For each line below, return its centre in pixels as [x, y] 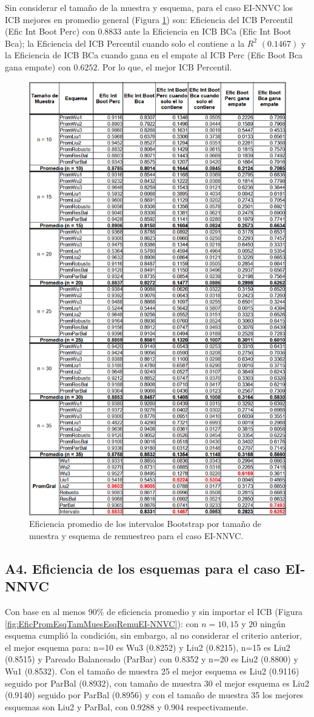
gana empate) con [38, 66]
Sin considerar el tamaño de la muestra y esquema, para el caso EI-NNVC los [149, 7]
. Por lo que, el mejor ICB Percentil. [165, 66]
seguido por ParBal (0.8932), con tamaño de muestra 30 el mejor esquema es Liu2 [157, 683]
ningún [272, 623]
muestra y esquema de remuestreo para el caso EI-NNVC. [136, 535]
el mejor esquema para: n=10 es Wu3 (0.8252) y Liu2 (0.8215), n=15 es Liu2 [148, 647]
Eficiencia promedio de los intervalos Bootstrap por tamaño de [145, 524]
